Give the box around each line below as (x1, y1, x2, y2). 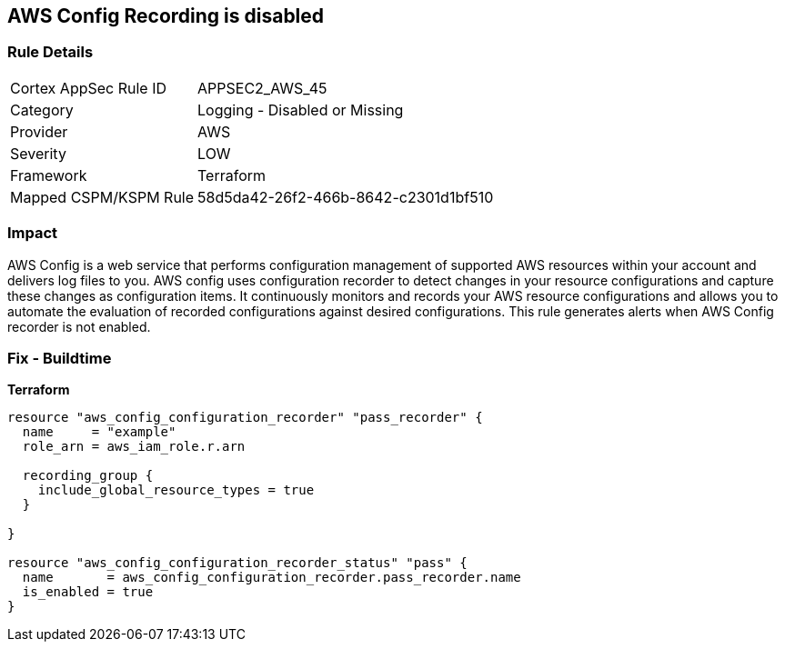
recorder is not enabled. (7, 318, 151, 334)
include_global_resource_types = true (37, 483, 315, 498)
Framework (10, 165, 87, 185)
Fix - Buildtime (7, 348, 112, 367)
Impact (7, 224, 58, 243)
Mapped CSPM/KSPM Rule (10, 187, 195, 206)
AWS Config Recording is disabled (7, 5, 325, 27)
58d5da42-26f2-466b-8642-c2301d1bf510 (197, 187, 494, 206)
